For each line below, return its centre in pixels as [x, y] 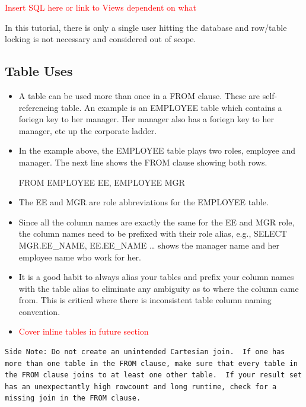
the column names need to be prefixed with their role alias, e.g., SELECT [153, 233]
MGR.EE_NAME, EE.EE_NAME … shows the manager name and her [149, 245]
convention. [39, 311]
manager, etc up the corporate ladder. [88, 130]
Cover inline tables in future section [84, 331]
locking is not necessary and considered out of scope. [101, 39]
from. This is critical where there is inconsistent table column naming [145, 300]
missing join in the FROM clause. [73, 398]
